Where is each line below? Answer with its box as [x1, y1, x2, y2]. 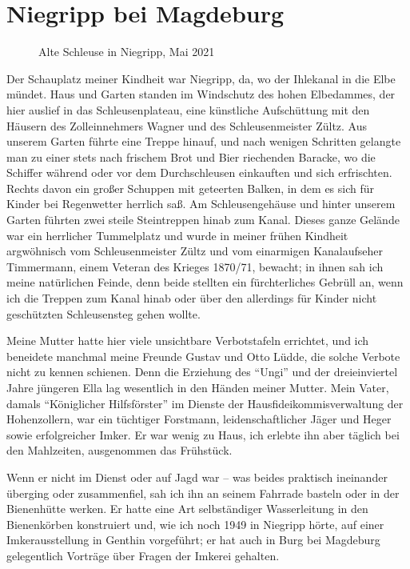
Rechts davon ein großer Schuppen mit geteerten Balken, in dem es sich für [6, 179, 375, 196]
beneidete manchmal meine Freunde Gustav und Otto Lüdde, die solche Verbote [6, 347, 400, 364]
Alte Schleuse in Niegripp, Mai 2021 [38, 43, 215, 60]
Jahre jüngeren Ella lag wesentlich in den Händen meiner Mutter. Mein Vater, [6, 379, 389, 395]
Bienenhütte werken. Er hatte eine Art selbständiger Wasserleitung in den [6, 500, 368, 517]
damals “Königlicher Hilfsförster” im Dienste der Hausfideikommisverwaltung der [6, 395, 404, 411]
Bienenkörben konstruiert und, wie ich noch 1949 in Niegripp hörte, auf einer [6, 515, 384, 532]
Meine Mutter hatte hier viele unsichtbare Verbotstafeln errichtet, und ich [6, 332, 369, 349]
